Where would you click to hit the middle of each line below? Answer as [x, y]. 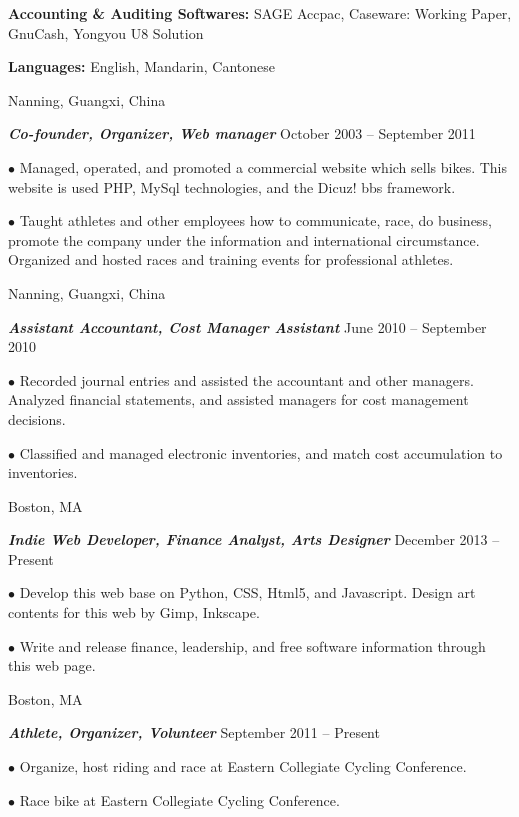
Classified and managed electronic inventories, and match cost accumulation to [261, 452]
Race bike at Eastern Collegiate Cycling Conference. [179, 799]
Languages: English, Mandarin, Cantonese [141, 66]
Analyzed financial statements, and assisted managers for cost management [238, 399]
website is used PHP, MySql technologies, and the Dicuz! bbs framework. [232, 186]
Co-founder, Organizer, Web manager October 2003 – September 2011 [242, 133]
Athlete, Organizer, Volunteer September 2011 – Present [194, 732]
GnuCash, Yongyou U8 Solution [106, 32]
